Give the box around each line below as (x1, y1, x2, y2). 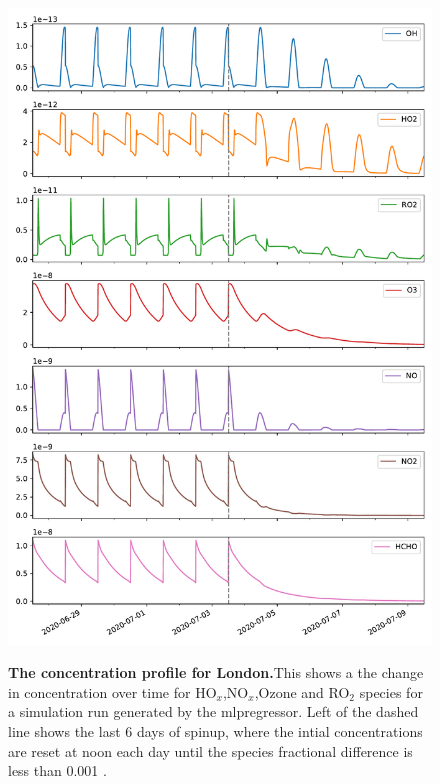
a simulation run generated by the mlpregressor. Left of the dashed (8, 701, 419, 722)
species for (359, 681, 423, 702)
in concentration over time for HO (8, 681, 217, 702)
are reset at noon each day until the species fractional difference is (8, 740, 413, 761)
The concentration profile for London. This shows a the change (8, 662, 424, 683)
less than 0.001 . (8, 760, 107, 781)
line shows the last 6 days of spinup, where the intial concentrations (8, 720, 423, 741)
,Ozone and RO (254, 681, 350, 702)
